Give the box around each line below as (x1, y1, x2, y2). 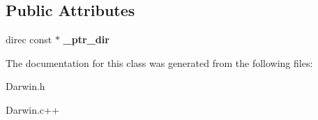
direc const (6, 32, 52, 47)
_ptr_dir (63, 32, 109, 47)
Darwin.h (6, 79, 45, 93)
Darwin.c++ (6, 102, 59, 117)
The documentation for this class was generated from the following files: (6, 55, 313, 70)
